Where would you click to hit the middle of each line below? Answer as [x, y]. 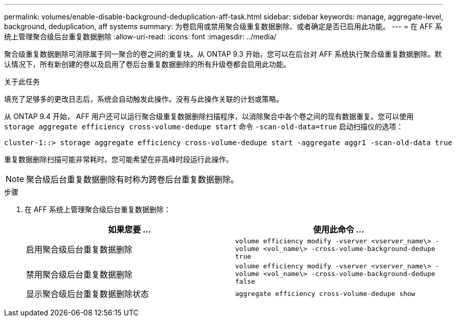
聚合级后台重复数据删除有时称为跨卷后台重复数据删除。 [133, 179]
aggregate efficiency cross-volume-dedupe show [325, 293]
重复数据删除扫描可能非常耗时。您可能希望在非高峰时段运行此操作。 [119, 159]
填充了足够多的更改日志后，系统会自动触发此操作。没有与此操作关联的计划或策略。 [144, 99]
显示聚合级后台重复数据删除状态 [88, 294]
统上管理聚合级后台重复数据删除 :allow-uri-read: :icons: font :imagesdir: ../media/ [140, 37]
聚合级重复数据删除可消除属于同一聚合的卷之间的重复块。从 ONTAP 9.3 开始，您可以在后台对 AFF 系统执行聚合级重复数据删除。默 [223, 54]
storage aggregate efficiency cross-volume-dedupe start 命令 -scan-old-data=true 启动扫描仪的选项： [204, 127]
